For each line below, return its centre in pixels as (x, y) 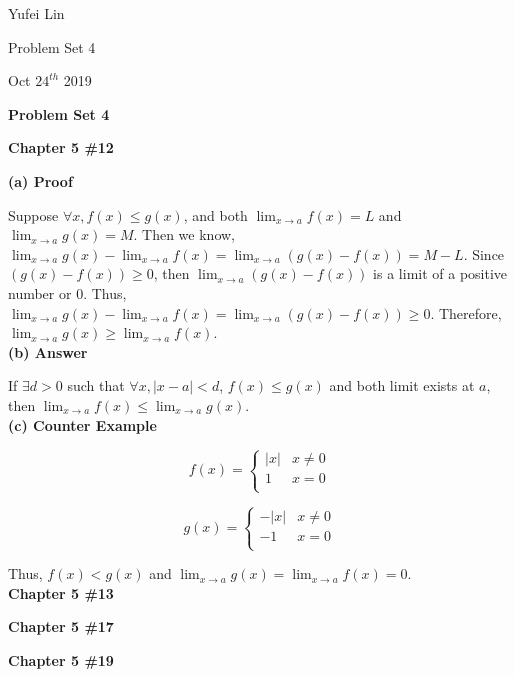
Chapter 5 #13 (61, 592)
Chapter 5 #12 (61, 147)
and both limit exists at (402, 385)
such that (96, 385)
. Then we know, (184, 234)
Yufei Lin (36, 13)
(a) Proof (40, 180)
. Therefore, (466, 312)
